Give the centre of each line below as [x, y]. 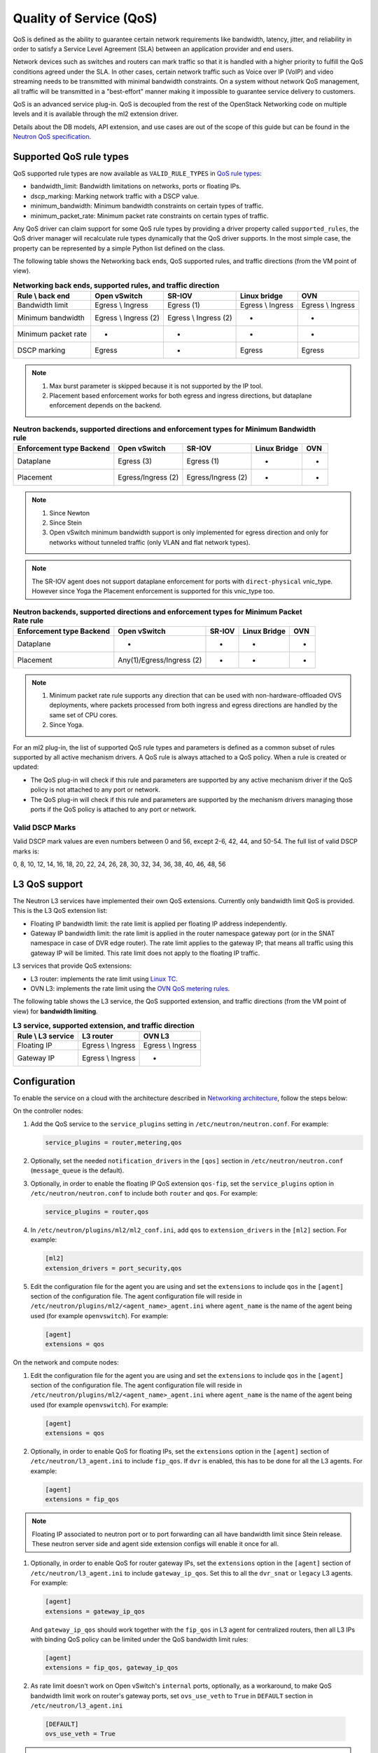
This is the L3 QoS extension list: [60, 911]
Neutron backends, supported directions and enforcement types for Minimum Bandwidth [164, 429]
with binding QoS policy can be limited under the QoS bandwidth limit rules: [139, 1639]
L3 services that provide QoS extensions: [72, 966]
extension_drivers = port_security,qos [113, 1268]
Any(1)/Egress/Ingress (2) [160, 660]
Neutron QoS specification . [52, 137]
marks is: [26, 851]
